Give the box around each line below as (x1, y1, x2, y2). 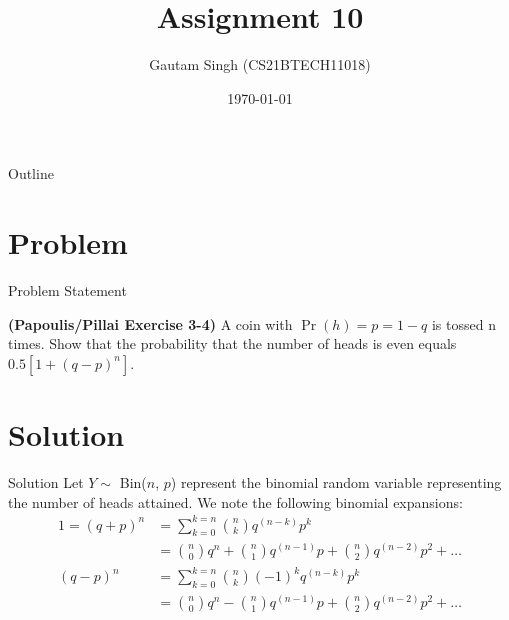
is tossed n (431, 313, 496, 334)
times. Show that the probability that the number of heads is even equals (8, 333, 457, 354)
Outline (8, 163, 54, 184)
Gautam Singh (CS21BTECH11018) (149, 54, 371, 75)
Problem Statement (8, 280, 127, 301)
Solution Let (8, 471, 84, 492)
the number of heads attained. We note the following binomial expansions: (8, 491, 463, 512)
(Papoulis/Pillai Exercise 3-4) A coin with (8, 313, 293, 334)
